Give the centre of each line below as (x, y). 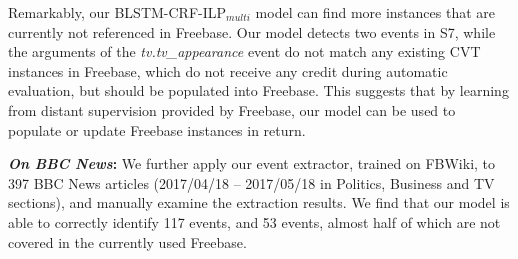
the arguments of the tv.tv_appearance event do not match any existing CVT (244, 51)
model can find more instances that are (375, 12)
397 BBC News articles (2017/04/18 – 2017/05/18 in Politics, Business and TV (251, 182)
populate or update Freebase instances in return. (157, 129)
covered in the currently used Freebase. (127, 241)
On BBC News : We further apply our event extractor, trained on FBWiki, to (252, 163)
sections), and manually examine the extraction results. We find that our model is (259, 202)
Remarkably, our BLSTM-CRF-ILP (117, 12)
